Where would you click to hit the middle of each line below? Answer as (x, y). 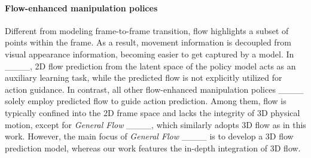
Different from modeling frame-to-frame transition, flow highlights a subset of (147, 30)
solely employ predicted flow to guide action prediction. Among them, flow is (146, 101)
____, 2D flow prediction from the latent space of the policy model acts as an (150, 66)
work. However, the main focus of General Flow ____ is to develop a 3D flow (149, 136)
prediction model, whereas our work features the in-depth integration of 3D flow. (153, 148)
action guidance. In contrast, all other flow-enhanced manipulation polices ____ (154, 89)
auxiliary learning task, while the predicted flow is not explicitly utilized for (144, 78)
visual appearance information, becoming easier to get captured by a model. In (150, 54)
